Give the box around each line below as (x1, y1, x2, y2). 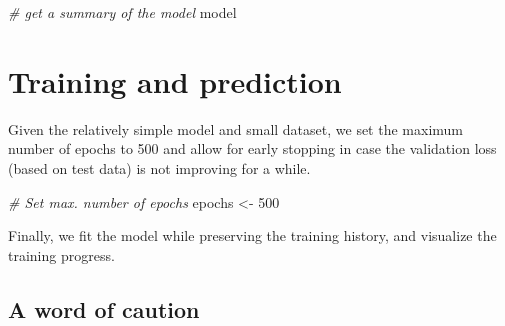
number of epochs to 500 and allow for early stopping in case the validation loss (8, 138, 497, 159)
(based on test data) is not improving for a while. (8, 157, 311, 178)
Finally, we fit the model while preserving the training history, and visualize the (8, 225, 497, 246)
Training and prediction (8, 60, 342, 101)
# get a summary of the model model (8, 2, 237, 22)
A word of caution (8, 293, 200, 324)
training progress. (8, 244, 115, 265)
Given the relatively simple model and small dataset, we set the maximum (8, 118, 463, 139)
